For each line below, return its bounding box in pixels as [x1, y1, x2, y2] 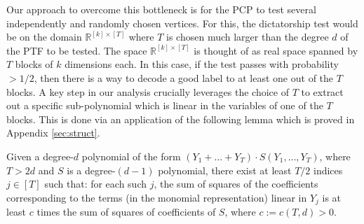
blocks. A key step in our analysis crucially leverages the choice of [6, 84, 289, 99]
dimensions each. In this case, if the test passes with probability [65, 57, 339, 71]
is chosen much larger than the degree [166, 29, 329, 44]
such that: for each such [44, 176, 147, 191]
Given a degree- [6, 148, 74, 163]
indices [314, 162, 343, 177]
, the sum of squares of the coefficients [154, 176, 318, 191]
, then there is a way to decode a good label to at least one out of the [34, 70, 334, 85]
